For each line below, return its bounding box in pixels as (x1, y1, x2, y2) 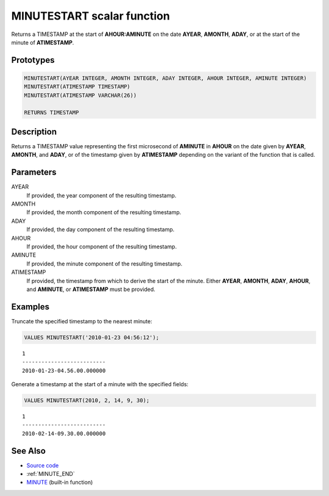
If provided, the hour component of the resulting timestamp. (26, 243, 177, 250)
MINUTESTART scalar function (11, 9, 170, 23)
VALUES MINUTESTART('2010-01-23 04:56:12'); (24, 334, 160, 341)
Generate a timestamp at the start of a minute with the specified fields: (11, 381, 189, 388)
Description (11, 126, 57, 137)
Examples (11, 301, 50, 312)
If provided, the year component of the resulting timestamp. (26, 192, 177, 199)
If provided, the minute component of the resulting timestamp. (26, 260, 183, 267)
